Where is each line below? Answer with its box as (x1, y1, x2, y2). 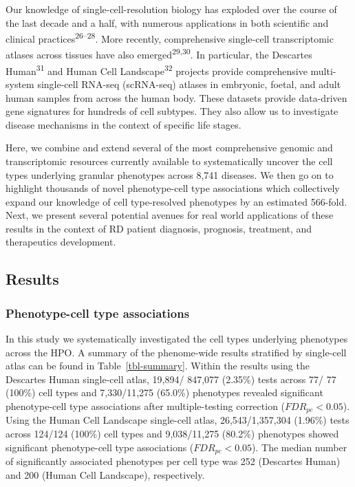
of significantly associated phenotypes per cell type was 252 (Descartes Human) (6, 454, 341, 468)
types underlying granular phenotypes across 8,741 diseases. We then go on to (6, 167, 334, 182)
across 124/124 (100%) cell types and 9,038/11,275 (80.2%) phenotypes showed (6, 426, 339, 441)
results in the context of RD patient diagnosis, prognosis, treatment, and (6, 221, 312, 235)
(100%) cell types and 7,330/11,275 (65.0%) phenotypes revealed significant (6, 385, 323, 400)
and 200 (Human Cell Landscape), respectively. (6, 467, 205, 481)
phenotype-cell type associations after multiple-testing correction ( (6, 399, 286, 413)
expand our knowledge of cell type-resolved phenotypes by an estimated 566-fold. (6, 194, 347, 208)
